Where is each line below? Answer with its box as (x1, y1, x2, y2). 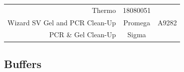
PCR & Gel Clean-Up (49, 29, 116, 40)
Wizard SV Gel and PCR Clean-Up (7, 17, 116, 27)
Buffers (4, 56, 42, 71)
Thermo (92, 4, 116, 15)
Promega (123, 17, 150, 27)
